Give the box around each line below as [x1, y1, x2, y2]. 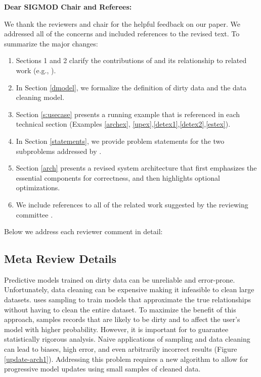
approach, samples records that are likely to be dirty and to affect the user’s [4, 314, 240, 325]
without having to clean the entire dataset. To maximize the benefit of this [4, 304, 236, 314]
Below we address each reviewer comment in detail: [4, 226, 163, 237]
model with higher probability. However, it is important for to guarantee [4, 324, 229, 334]
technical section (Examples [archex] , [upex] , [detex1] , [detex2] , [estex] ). [16, 119, 231, 129]
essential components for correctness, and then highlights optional [16, 172, 220, 183]
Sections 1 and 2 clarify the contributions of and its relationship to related [16, 55, 247, 66]
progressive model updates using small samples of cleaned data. [4, 363, 201, 374]
